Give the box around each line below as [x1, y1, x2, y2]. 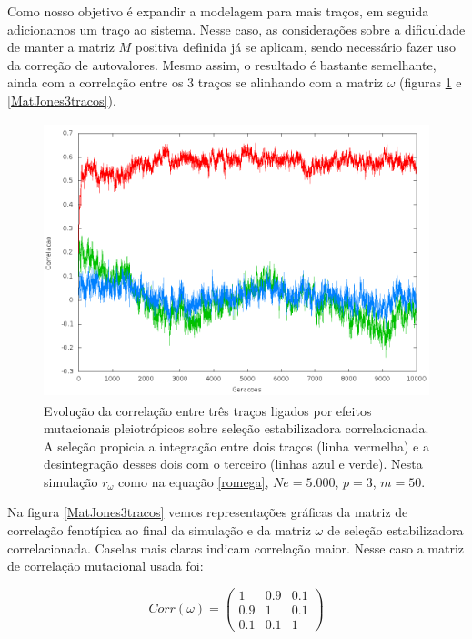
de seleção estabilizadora [326, 521, 464, 540]
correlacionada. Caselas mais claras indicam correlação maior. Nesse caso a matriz [7, 538, 464, 557]
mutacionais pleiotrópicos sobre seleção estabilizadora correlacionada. [44, 419, 429, 438]
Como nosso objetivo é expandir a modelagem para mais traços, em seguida [7, 2, 429, 20]
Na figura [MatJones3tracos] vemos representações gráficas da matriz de [7, 502, 408, 522]
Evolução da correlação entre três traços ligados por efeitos [44, 401, 372, 420]
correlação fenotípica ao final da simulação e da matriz [7, 521, 311, 540]
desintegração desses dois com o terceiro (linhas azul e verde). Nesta [44, 454, 423, 473]
